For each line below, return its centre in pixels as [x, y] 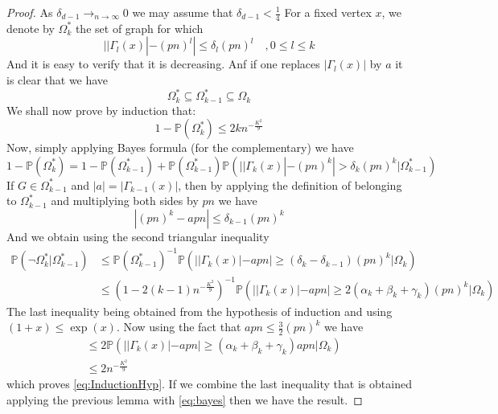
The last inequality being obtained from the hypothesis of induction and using [200, 311]
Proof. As [30, 12]
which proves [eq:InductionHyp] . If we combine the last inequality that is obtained [209, 384]
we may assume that [183, 12]
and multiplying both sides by [125, 201]
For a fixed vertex [328, 12]
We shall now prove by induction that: [101, 110]
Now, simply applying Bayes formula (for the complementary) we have [180, 148]
